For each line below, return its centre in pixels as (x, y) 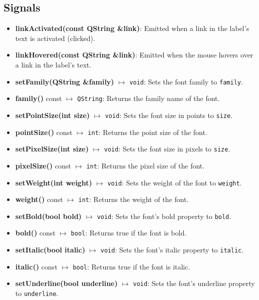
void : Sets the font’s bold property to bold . (164, 216)
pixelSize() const (43, 165)
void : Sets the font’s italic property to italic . (172, 250)
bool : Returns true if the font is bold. (129, 233)
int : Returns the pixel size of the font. (146, 165)
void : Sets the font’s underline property (194, 283)
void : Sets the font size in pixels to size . (167, 149)
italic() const (36, 266)
